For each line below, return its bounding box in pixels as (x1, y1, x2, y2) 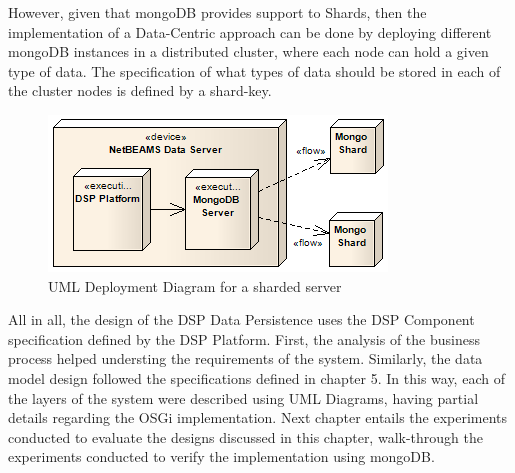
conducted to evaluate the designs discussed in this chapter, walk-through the (8, 426, 483, 447)
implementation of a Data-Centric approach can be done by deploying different (8, 21, 492, 42)
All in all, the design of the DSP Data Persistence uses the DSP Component (8, 309, 475, 330)
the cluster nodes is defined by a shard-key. (8, 80, 272, 101)
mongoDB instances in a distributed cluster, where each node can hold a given (8, 41, 489, 62)
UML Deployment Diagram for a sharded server (48, 275, 342, 296)
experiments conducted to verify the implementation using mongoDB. (8, 446, 435, 467)
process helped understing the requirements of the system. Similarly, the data (8, 348, 483, 369)
